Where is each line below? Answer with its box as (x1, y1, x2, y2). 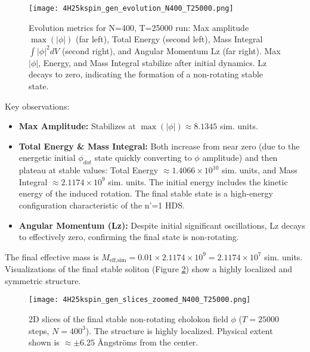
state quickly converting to (94, 151, 192, 164)
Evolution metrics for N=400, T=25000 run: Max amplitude (29, 21, 249, 33)
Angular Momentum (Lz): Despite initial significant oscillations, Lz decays (18, 219, 305, 231)
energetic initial (18, 151, 76, 164)
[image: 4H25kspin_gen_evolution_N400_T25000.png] (29, 4, 234, 13)
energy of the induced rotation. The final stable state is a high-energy (18, 187, 273, 200)
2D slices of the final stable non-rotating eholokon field (29, 313, 228, 325)
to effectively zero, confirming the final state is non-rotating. (18, 230, 239, 243)
